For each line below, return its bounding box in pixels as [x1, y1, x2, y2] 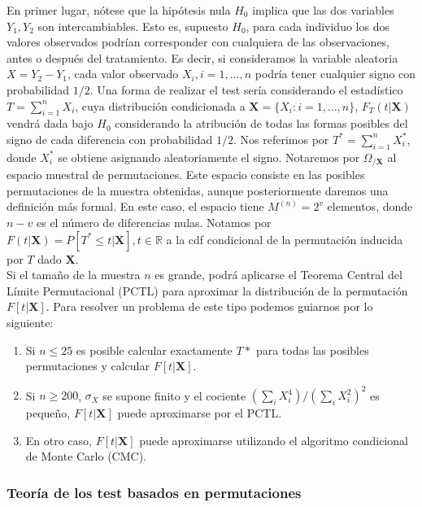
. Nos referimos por [233, 130, 329, 147]
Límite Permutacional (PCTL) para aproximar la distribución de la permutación [7, 282, 408, 299]
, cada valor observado [67, 65, 179, 82]
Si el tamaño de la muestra [7, 266, 141, 283]
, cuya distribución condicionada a [75, 97, 246, 114]
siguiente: [7, 313, 54, 330]
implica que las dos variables [252, 2, 394, 18]
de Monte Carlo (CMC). [25, 448, 147, 465]
